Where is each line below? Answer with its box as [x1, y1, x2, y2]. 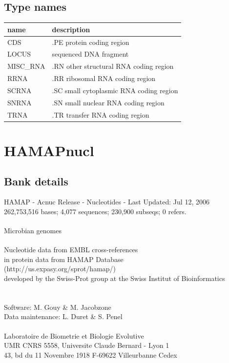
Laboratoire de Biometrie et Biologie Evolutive [4, 330, 144, 341]
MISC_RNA [7, 61, 45, 71]
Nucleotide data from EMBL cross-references [4, 244, 138, 255]
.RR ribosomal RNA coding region [52, 73, 156, 83]
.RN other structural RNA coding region [52, 61, 174, 71]
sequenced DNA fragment [52, 49, 129, 59]
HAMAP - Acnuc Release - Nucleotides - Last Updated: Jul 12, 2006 [4, 197, 209, 207]
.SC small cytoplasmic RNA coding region [52, 85, 178, 95]
